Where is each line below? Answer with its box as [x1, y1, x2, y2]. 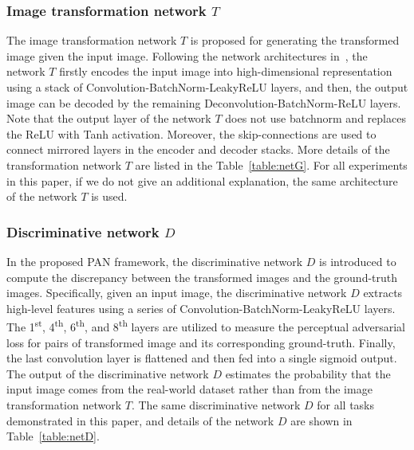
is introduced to [319, 252, 396, 269]
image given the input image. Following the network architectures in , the [6, 47, 368, 64]
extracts [363, 284, 403, 301]
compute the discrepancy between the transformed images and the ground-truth [6, 268, 398, 285]
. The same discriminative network [131, 396, 301, 413]
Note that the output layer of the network [6, 110, 211, 127]
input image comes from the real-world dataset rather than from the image [6, 381, 373, 397]
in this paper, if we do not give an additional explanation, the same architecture [6, 172, 398, 189]
